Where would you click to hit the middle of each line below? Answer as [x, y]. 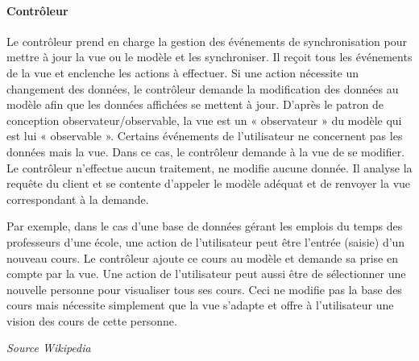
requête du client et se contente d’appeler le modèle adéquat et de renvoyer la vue [209, 183]
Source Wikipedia [49, 348]
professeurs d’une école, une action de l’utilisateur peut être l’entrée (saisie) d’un [206, 241]
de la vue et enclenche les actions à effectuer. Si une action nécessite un [183, 72]
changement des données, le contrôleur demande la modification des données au [203, 88]
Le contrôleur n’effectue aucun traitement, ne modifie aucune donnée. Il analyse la [209, 167]
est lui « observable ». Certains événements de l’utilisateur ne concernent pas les [205, 136]
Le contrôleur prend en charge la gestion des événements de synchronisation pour [207, 41]
